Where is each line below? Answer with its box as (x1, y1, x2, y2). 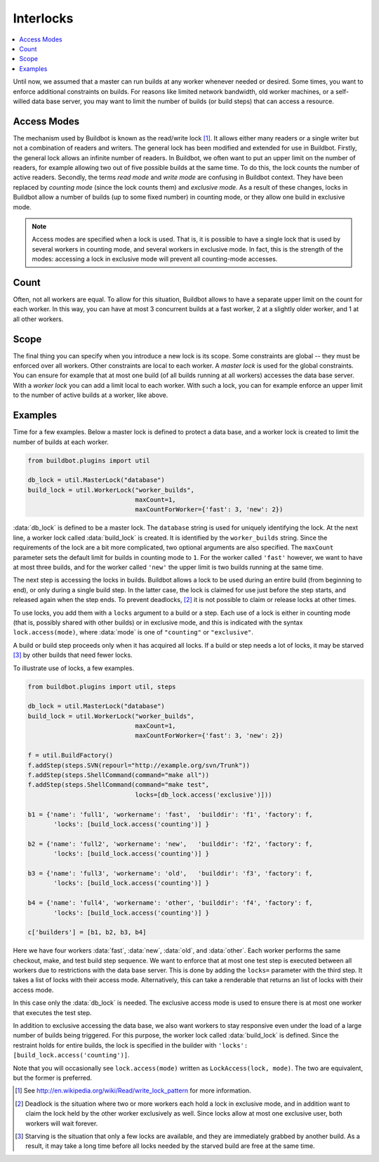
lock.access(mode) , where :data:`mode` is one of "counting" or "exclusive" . (13, 628, 254, 637)
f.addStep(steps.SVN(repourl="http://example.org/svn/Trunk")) (27, 761, 251, 769)
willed (13, 97, 31, 105)
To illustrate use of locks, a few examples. (13, 664, 135, 672)
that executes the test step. (13, 1008, 92, 1017)
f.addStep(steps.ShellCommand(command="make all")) (27, 771, 210, 779)
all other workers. (13, 315, 64, 323)
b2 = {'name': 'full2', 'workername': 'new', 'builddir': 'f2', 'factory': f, (27, 840, 313, 848)
